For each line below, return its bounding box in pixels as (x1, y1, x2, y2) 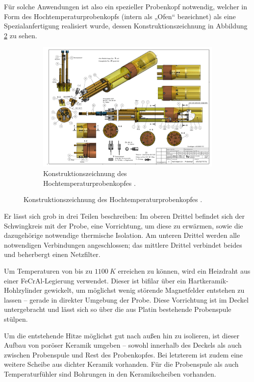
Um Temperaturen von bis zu (4, 265, 93, 276)
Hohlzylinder (4, 285, 42, 295)
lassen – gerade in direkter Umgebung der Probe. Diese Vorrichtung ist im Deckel (4, 294, 249, 305)
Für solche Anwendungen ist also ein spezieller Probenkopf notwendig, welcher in (4, 1, 248, 11)
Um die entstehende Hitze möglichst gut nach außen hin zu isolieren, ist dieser (4, 330, 239, 340)
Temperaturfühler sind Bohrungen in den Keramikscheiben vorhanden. (4, 368, 216, 379)
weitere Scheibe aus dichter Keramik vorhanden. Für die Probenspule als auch (4, 359, 239, 369)
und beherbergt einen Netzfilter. (4, 249, 101, 259)
